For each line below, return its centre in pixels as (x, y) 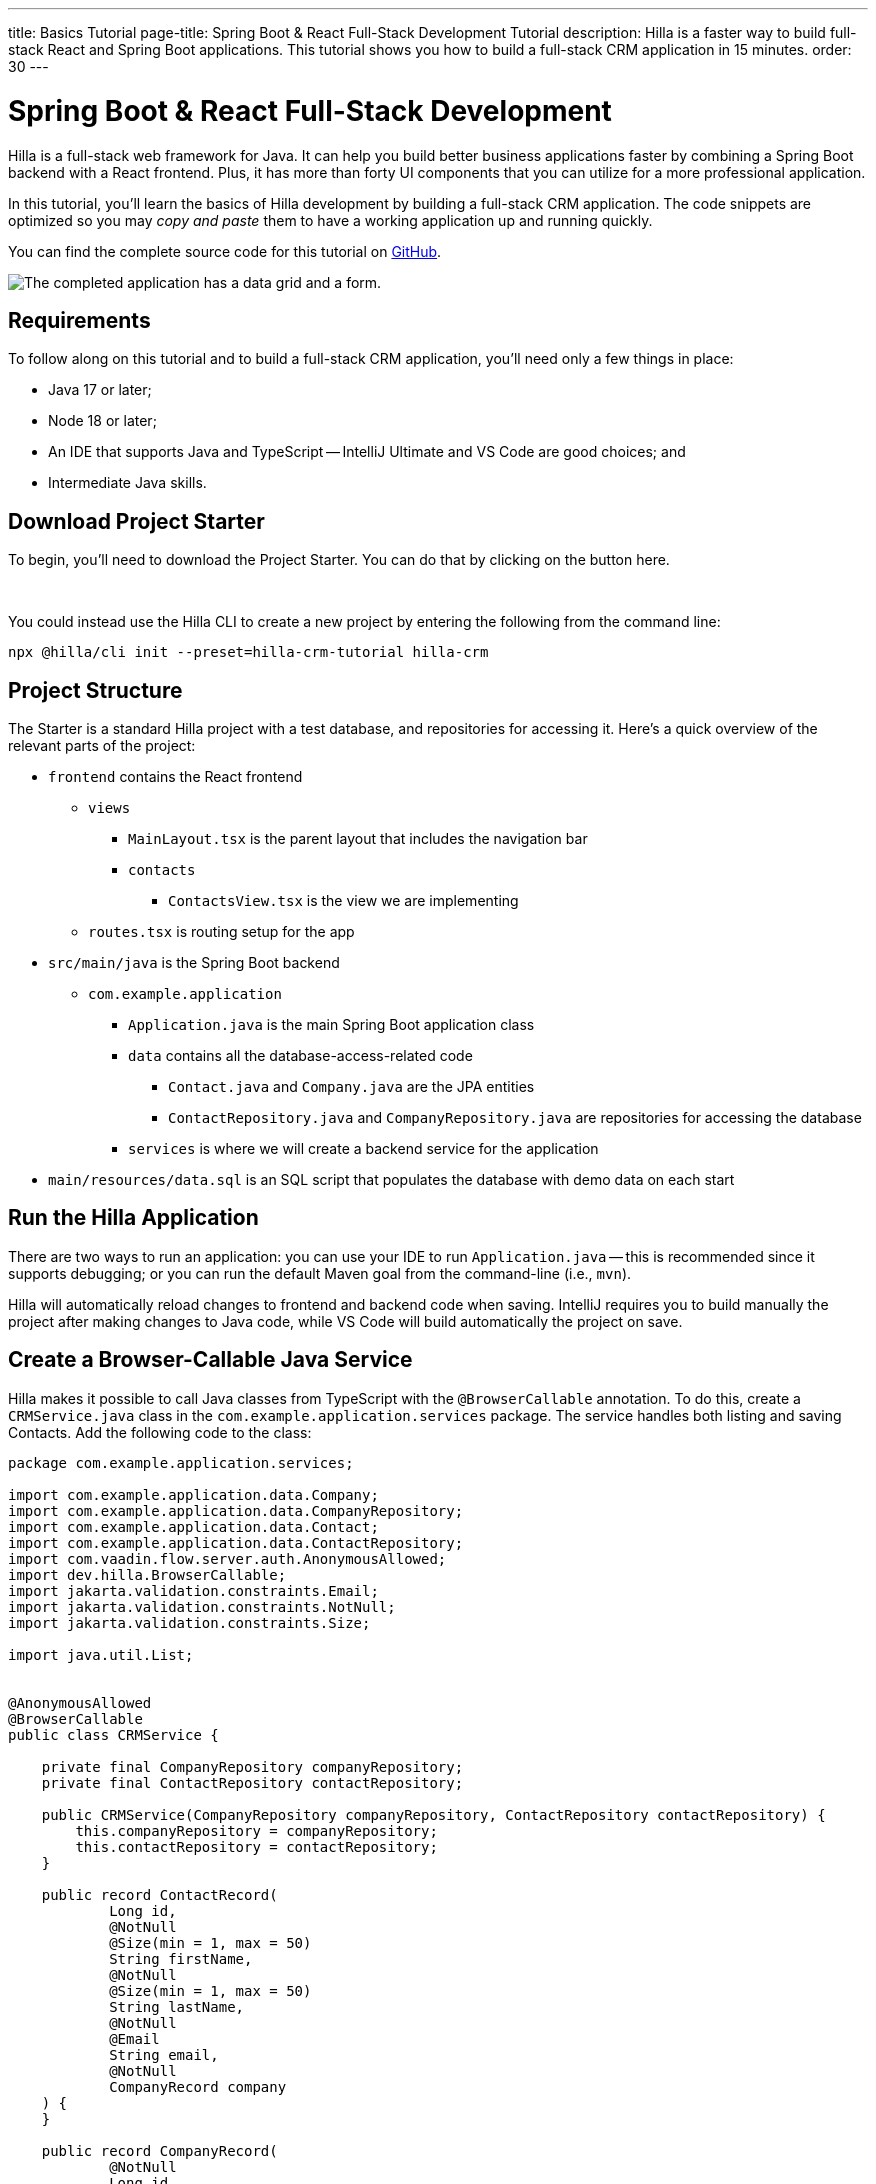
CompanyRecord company (198, 2086)
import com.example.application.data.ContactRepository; (236, 1542)
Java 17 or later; (100, 390)
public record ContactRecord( (159, 1894)
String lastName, (177, 2006)
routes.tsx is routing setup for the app (221, 932)
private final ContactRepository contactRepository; (252, 1782)
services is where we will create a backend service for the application (363, 1149)
